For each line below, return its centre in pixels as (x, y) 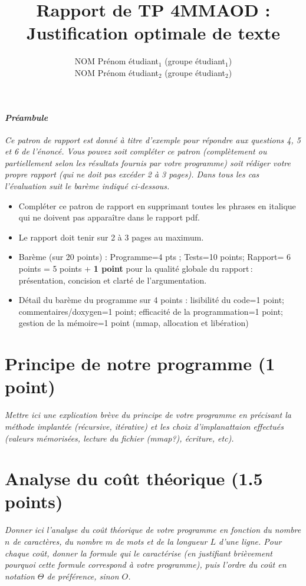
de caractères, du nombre (57, 541)
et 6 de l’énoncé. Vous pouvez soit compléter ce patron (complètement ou (136, 151)
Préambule (27, 117)
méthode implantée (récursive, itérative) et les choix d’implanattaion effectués (144, 426)
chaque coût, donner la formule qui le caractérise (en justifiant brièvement (139, 553)
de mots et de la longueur (162, 541)
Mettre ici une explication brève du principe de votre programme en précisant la (148, 415)
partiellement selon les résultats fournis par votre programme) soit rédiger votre (148, 162)
